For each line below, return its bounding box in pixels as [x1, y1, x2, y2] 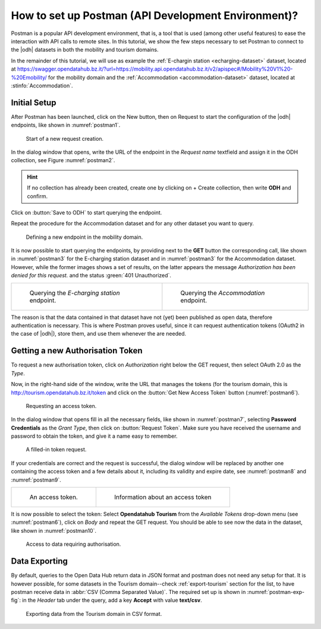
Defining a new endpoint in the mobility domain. [26, 233, 143, 241]
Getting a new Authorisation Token [11, 346, 143, 356]
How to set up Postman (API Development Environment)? [11, 9, 298, 22]
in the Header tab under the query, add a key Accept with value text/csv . [21, 597, 202, 604]
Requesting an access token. [26, 402, 97, 409]
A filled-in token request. [26, 446, 87, 453]
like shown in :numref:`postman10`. [11, 527, 96, 534]
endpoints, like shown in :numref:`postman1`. [11, 122, 121, 129]
